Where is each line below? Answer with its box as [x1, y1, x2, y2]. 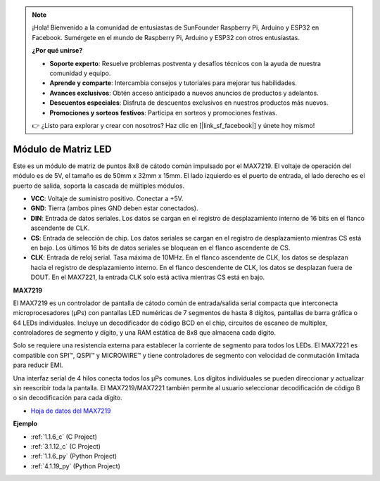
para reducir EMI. [13, 361, 63, 369]
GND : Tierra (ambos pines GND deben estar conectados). [30, 204, 198, 212]
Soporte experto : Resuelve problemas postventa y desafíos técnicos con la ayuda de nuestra [49, 59, 322, 68]
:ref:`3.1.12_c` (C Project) [30, 442, 101, 450]
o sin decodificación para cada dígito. [13, 394, 122, 402]
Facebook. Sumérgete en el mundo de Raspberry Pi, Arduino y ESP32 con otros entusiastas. [32, 33, 300, 41]
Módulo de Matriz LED [13, 143, 112, 155]
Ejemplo [13, 419, 38, 428]
